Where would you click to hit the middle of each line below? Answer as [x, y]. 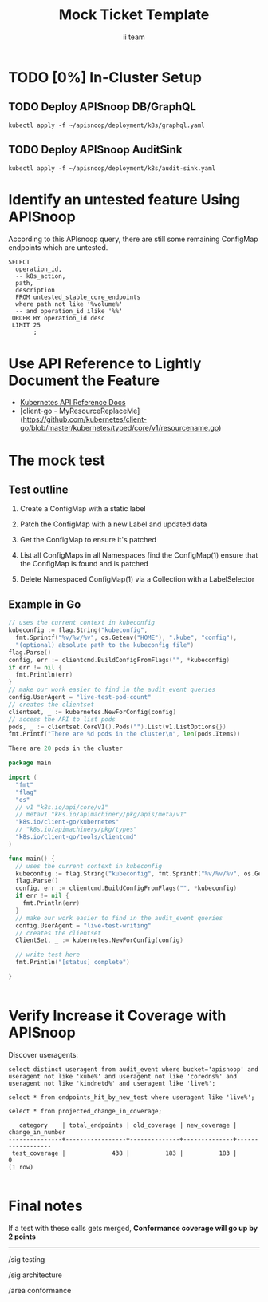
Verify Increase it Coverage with [117, 1016]
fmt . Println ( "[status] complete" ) [73, 963]
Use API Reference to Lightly [105, 363]
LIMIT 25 [26, 325]
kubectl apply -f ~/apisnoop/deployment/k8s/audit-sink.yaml [112, 168]
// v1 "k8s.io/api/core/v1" [62, 807]
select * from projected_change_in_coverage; [85, 1111]
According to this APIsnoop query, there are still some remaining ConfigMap [133, 239]
